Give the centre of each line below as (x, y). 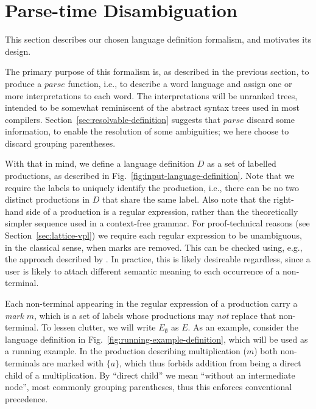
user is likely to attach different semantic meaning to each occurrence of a (142, 271)
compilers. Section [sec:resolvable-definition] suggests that (113, 119)
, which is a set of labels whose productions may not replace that (155, 315)
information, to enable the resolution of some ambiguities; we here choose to (147, 131)
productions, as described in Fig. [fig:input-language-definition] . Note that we (150, 176)
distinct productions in (47, 199)
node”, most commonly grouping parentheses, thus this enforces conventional (149, 387)
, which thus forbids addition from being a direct (210, 362)
